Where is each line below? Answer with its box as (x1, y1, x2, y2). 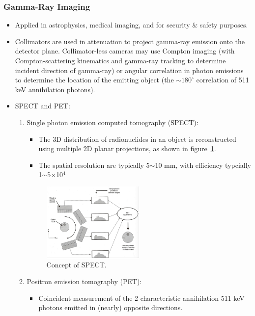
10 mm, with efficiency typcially (155, 159, 251, 170)
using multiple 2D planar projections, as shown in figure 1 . (38, 143, 216, 154)
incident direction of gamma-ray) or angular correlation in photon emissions (15, 65, 244, 75)
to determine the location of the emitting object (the (15, 75, 174, 85)
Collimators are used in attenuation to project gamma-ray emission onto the (15, 36, 245, 46)
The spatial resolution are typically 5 (38, 159, 150, 170)
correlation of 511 (196, 75, 249, 85)
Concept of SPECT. (46, 260, 107, 270)
